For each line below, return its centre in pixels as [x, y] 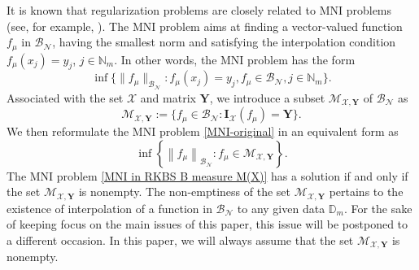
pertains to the [366, 192]
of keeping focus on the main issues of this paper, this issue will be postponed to [207, 224]
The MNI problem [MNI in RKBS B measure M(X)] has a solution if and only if [207, 175]
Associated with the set [65, 97]
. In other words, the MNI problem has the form [235, 59]
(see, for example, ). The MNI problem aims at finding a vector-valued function [205, 26]
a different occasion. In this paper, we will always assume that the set [180, 240]
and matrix [168, 97]
